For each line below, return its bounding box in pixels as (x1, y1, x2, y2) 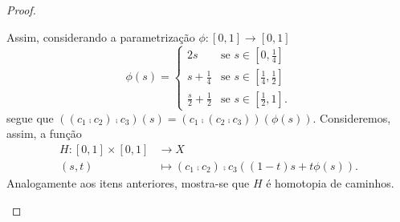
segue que (6, 109, 54, 126)
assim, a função (6, 125, 82, 142)
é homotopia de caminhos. (266, 175, 394, 192)
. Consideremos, (312, 109, 391, 126)
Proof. (6, 2, 36, 18)
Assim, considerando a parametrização (6, 28, 195, 45)
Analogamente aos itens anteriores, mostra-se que (6, 175, 250, 192)
